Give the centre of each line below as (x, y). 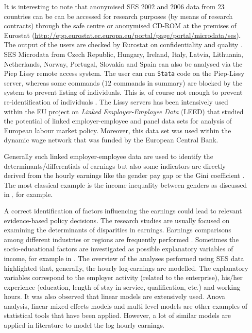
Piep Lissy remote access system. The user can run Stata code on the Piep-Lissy (124, 73)
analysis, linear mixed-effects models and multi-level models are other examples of (126, 306)
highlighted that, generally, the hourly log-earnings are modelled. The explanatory (126, 268)
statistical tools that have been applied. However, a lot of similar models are (118, 315)
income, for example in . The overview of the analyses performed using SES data (124, 258)
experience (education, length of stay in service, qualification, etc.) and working (122, 287)
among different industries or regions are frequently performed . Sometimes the (121, 239)
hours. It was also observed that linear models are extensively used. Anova (115, 296)
